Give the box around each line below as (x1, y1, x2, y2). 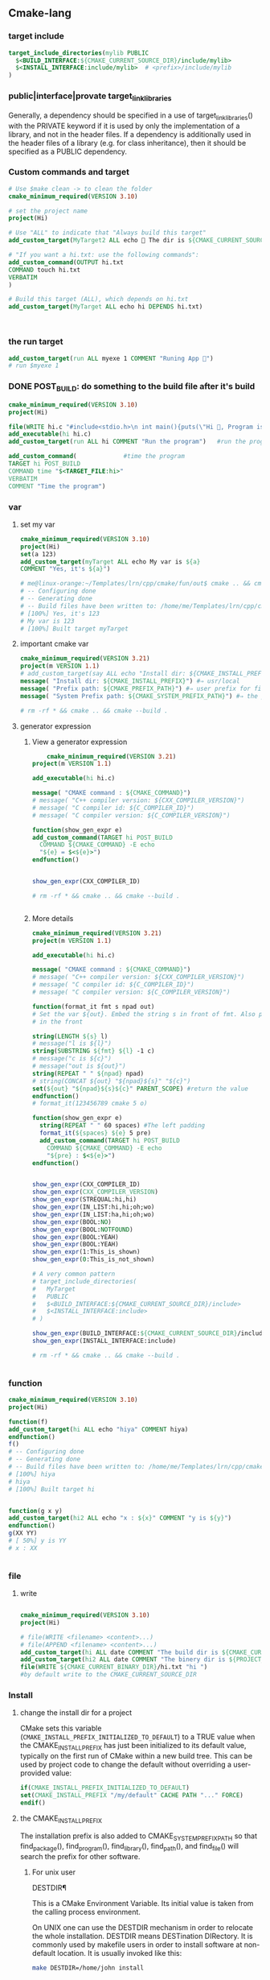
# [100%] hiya (8, 1469, 56, 1478)
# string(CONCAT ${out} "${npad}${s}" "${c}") (31, 1077, 191, 1085)
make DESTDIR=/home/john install (31, 1964, 145, 1972)
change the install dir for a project (19, 1708, 133, 1718)
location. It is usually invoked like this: (57, 1949, 182, 1958)
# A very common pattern (31, 1270, 116, 1278)
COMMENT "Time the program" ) (8, 482, 106, 490)
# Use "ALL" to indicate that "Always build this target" (8, 229, 207, 237)
